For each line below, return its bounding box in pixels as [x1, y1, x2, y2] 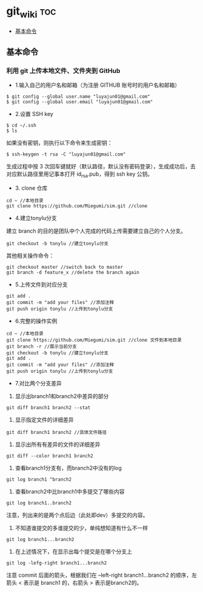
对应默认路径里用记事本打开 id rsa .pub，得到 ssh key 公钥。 [6, 170, 153, 179]
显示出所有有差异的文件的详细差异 [15, 441, 101, 448]
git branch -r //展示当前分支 [6, 343, 77, 350]
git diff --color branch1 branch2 [6, 453, 94, 459]
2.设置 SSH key [15, 111, 53, 118]
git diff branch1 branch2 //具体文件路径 [6, 430, 107, 436]
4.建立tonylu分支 [15, 215, 57, 222]
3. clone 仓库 [15, 184, 48, 192]
